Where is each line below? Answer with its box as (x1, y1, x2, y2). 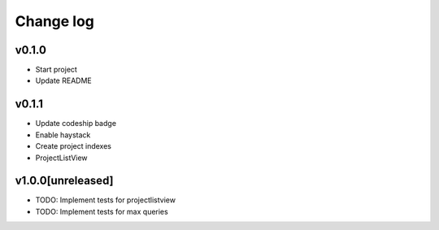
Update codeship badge (35, 119, 117, 128)
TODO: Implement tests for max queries (35, 206, 168, 216)
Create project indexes (35, 141, 112, 151)
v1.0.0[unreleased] (15, 174, 114, 188)
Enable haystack (35, 130, 91, 140)
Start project (35, 65, 77, 75)
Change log (15, 12, 95, 30)
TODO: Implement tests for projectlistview (35, 195, 176, 205)
